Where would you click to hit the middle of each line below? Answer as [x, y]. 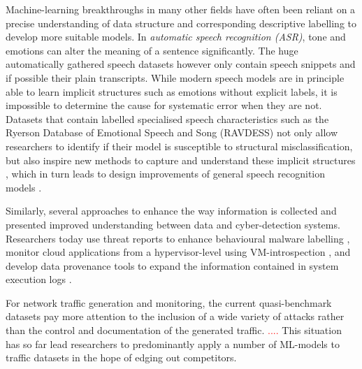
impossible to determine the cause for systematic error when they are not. [164, 105]
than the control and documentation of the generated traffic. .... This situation [174, 330]
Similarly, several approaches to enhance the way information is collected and [171, 211]
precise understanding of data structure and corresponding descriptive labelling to [181, 23]
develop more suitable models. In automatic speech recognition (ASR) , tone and [176, 37]
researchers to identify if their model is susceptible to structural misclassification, [179, 146]
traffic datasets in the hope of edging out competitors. [121, 357]
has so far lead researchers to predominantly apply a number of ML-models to [173, 343]
